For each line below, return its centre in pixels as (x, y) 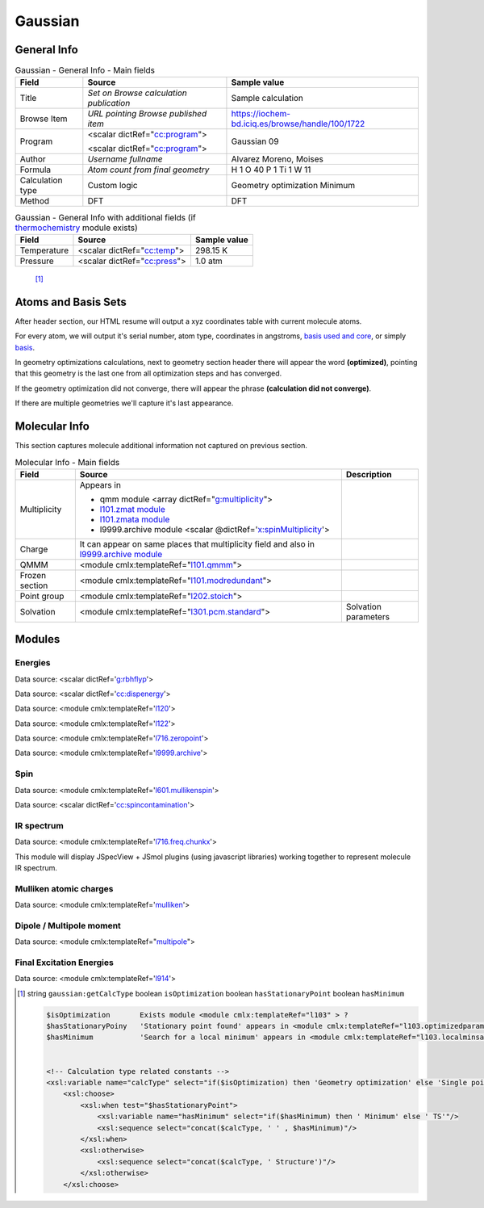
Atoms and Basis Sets (71, 302)
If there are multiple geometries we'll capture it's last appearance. (124, 403)
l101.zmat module (132, 509)
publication (109, 103)
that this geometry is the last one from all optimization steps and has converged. (148, 373)
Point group (42, 596)
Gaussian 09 (255, 141)
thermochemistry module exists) (77, 228)
